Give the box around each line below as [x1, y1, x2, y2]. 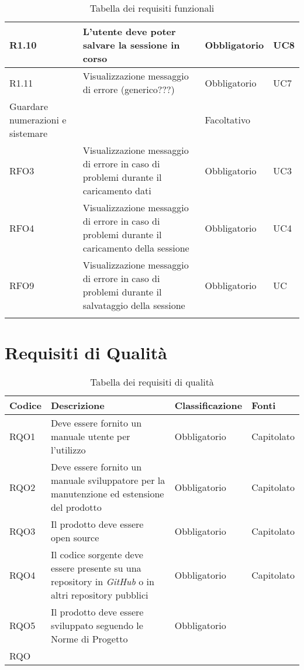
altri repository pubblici [50, 588, 148, 602]
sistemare [9, 126, 48, 140]
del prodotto [50, 500, 102, 514]
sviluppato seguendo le [50, 619, 143, 633]
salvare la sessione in [82, 38, 180, 51]
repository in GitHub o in [50, 575, 154, 589]
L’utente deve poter [82, 25, 176, 38]
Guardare [9, 99, 49, 113]
